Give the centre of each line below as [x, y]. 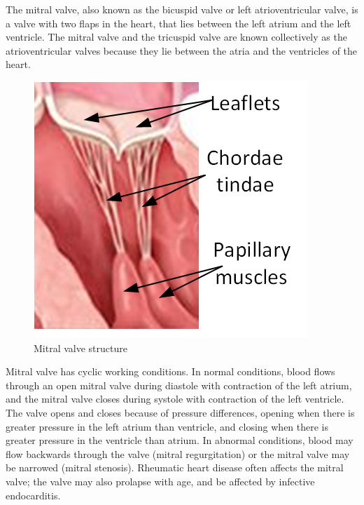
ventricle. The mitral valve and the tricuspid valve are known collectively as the [176, 37]
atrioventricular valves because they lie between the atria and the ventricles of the [182, 50]
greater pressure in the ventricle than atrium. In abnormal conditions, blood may [180, 440]
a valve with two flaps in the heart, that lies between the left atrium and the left [178, 23]
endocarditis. [33, 495]
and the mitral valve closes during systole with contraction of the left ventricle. [175, 399]
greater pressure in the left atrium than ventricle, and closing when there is [167, 426]
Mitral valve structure [80, 348]
